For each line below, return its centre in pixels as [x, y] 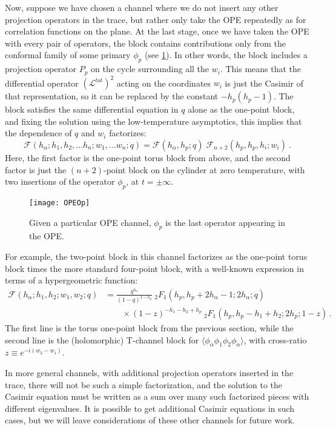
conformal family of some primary [68, 55]
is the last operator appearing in [225, 222]
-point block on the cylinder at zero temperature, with [204, 169]
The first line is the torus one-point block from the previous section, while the [149, 328]
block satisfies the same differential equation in [92, 109]
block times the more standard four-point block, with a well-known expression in [154, 268]
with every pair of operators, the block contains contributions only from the [146, 43]
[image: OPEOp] [60, 203]
